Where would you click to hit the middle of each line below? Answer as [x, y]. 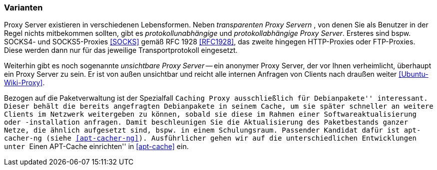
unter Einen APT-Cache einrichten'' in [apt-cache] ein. [96, 147]
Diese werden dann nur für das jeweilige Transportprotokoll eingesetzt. [121, 50]
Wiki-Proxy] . [24, 83]
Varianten [23, 7]
